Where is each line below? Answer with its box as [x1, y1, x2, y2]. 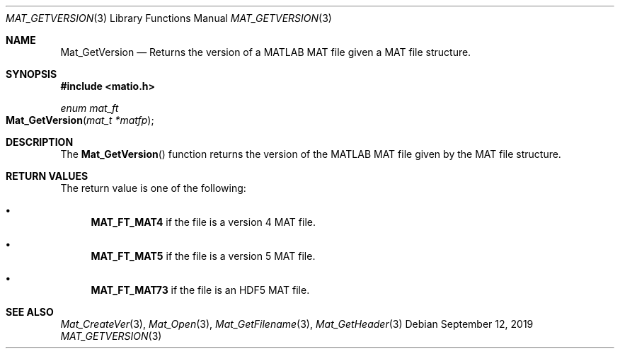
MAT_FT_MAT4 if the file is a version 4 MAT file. [91, 216, 316, 228]
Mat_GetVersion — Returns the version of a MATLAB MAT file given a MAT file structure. [60, 46, 471, 58]
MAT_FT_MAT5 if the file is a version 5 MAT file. [91, 250, 316, 262]
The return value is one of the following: [60, 182, 246, 194]
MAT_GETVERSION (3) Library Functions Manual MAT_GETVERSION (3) [6, 12, 332, 24]
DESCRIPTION [6, 136, 74, 148]
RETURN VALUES [6, 170, 88, 182]
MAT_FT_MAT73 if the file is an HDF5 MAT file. [91, 284, 310, 296]
